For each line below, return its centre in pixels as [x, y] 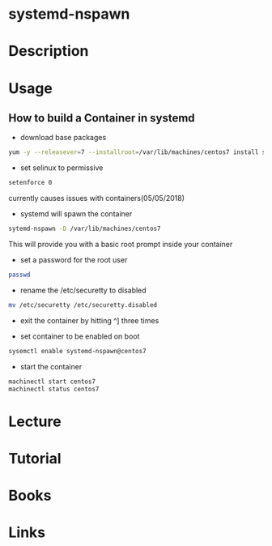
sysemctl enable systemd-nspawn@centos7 [78, 351]
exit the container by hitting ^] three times [89, 320]
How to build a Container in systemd [102, 118]
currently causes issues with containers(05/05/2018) [96, 198]
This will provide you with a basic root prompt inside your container [121, 244]
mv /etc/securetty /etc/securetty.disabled [83, 305]
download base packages [63, 138]
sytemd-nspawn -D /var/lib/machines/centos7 [85, 229]
